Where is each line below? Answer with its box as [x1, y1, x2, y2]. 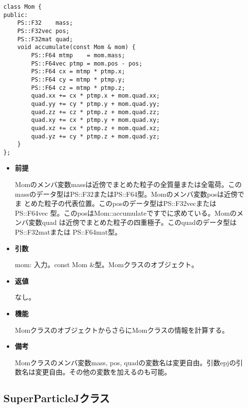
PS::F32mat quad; [17, 35, 73, 43]
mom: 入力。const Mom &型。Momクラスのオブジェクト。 [15, 259, 198, 270]
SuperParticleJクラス [3, 391, 110, 406]
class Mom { [3, 3, 42, 10]
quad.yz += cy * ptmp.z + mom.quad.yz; [31, 133, 160, 140]
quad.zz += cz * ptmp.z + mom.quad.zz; [31, 108, 160, 116]
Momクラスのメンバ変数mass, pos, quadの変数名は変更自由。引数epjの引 [15, 357, 243, 367]
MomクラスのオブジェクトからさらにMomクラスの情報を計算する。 [15, 324, 229, 335]
